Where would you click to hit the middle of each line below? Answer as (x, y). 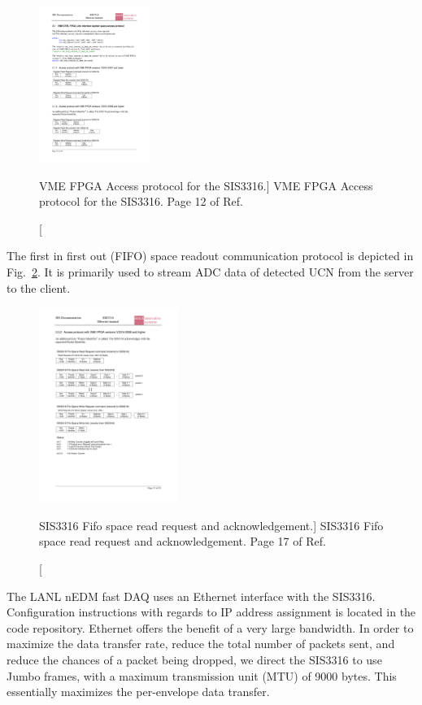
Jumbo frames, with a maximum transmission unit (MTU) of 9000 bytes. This (202, 675)
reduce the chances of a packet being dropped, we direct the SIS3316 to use (194, 659)
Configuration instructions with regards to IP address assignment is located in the (211, 612)
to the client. (39, 287)
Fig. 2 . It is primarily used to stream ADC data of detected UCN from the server (210, 271)
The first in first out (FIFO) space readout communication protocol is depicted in (210, 256)
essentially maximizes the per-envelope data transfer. (138, 692)
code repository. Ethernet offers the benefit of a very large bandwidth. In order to (210, 627)
